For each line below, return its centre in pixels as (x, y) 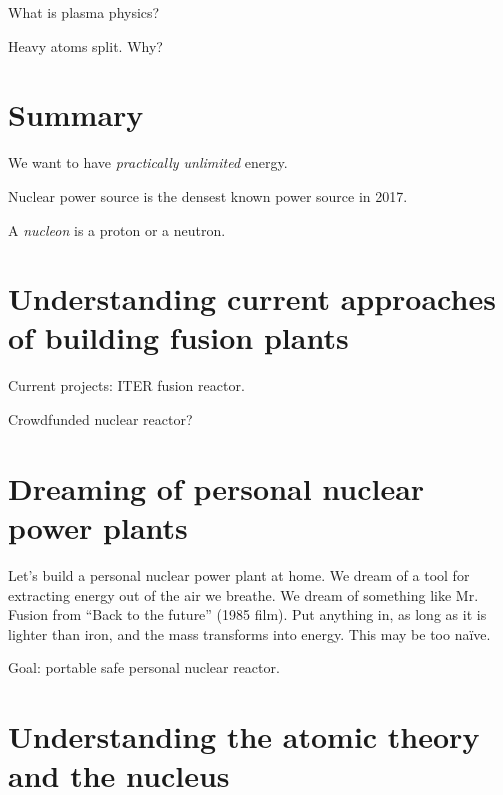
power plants (98, 526)
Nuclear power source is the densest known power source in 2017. (208, 195)
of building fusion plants (178, 337)
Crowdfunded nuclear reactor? (100, 419)
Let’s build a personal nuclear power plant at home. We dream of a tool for (239, 574)
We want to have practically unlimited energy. (148, 162)
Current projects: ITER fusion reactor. (126, 385)
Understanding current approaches (252, 298)
